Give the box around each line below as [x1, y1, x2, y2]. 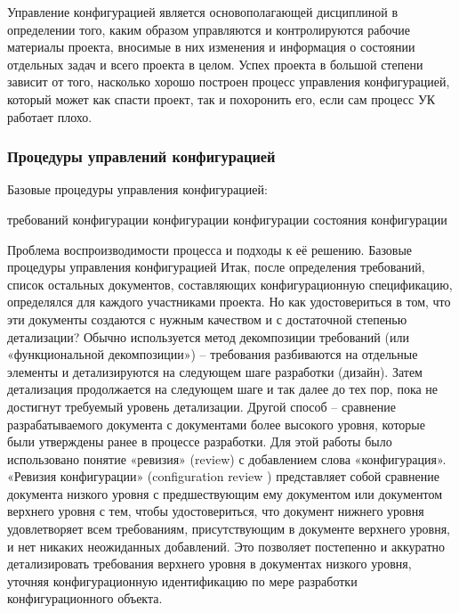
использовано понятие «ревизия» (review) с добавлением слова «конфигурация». [7, 449, 447, 468]
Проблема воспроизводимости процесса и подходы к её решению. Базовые [7, 240, 413, 258]
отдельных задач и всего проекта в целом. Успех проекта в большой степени [7, 54, 423, 73]
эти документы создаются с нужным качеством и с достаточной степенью [7, 309, 407, 328]
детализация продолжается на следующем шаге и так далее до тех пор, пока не [7, 380, 439, 398]
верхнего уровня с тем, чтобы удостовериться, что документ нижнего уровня [7, 502, 424, 520]
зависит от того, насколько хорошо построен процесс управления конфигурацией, [7, 72, 450, 91]
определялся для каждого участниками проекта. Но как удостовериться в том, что [7, 292, 451, 311]
